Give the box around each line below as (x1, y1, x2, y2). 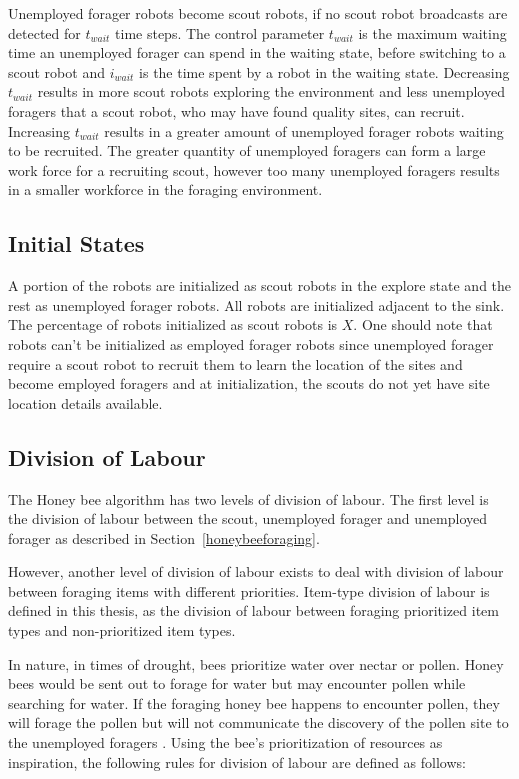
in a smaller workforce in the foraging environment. (8, 179, 323, 200)
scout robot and (8, 61, 105, 82)
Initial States (8, 228, 145, 259)
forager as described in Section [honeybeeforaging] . (8, 527, 320, 548)
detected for (8, 22, 81, 43)
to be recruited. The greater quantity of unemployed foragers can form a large (8, 140, 486, 161)
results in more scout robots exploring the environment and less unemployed (37, 81, 505, 102)
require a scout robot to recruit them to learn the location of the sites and (8, 353, 463, 374)
